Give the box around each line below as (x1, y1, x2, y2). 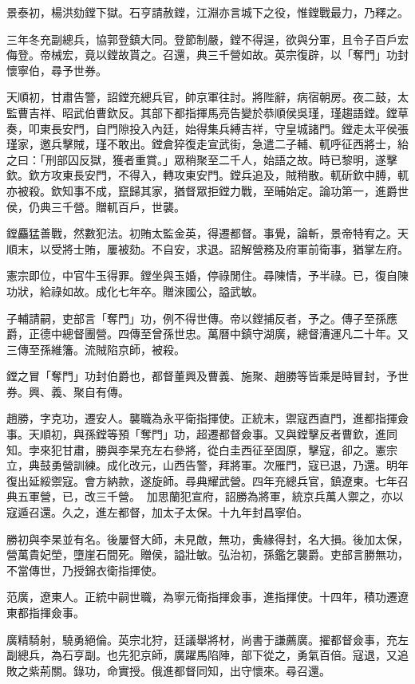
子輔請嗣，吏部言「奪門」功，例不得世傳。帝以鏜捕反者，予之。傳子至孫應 (6, 309, 397, 326)
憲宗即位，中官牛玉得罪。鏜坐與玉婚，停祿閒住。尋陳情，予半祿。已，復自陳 (6, 267, 409, 284)
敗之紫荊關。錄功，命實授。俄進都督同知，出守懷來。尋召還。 (6, 662, 330, 678)
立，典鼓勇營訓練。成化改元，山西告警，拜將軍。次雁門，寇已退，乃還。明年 (6, 457, 409, 474)
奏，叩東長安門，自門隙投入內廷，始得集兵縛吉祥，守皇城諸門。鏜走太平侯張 (6, 120, 409, 136)
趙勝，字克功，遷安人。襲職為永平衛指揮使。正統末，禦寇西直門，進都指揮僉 (6, 410, 409, 427)
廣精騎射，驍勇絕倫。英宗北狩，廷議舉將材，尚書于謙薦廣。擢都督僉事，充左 (6, 631, 409, 647)
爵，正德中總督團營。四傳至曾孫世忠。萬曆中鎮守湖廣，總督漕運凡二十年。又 (6, 325, 409, 342)
